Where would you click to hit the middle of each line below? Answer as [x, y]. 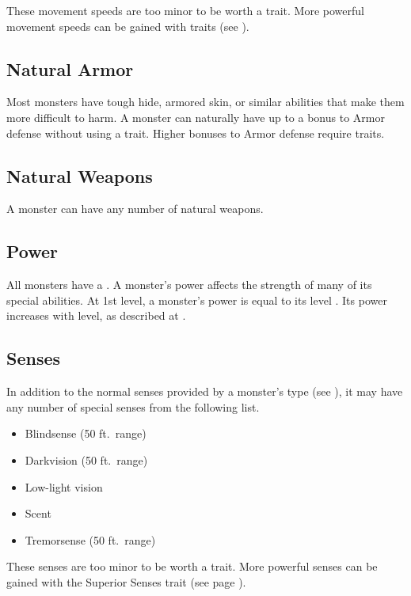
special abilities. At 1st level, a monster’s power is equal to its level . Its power [197, 300]
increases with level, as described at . [96, 315]
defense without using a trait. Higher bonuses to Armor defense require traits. [196, 133]
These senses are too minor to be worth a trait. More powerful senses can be [192, 566]
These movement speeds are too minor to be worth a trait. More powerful [185, 10]
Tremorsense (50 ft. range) [90, 539]
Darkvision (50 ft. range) [86, 459]
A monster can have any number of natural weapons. [135, 209]
